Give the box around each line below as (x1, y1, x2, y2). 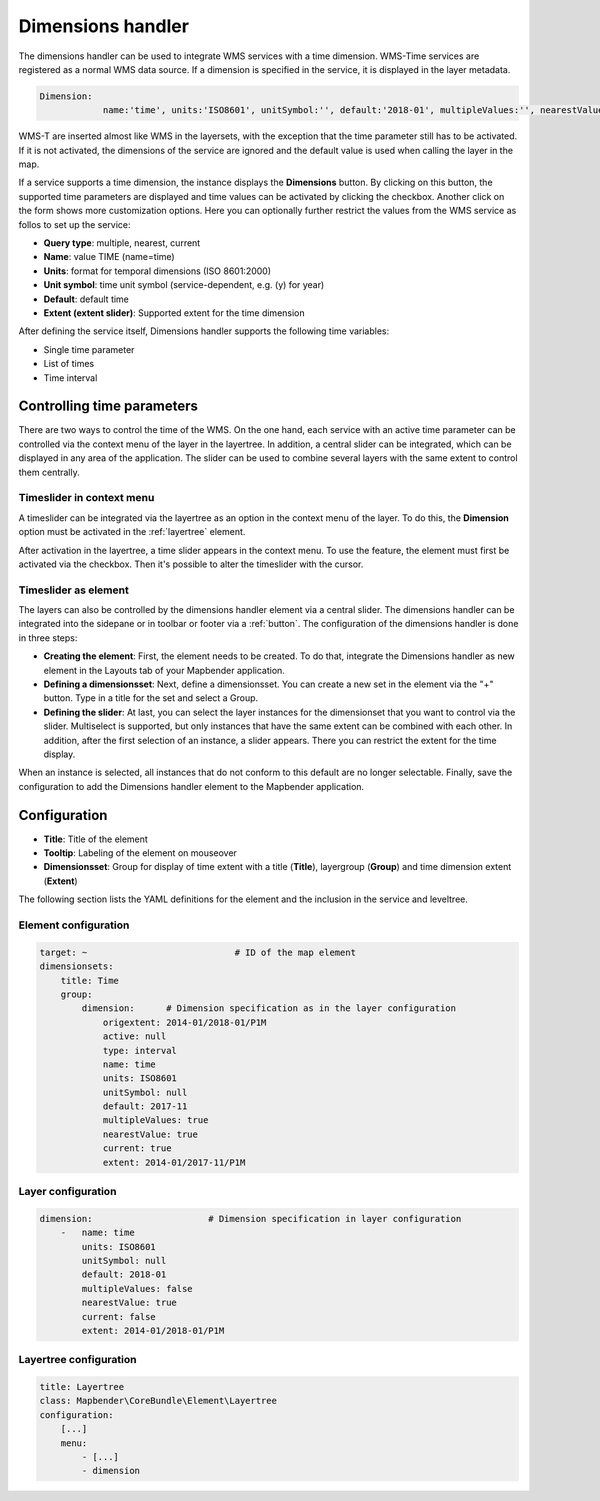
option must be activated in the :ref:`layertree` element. (18, 526, 246, 538)
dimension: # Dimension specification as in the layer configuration (81, 1003, 457, 1014)
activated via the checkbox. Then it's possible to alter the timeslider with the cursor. (18, 558, 364, 570)
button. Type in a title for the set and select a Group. (43, 692, 259, 704)
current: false (81, 1311, 157, 1322)
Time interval (43, 371, 98, 384)
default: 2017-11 (102, 1101, 188, 1112)
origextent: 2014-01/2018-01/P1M (102, 1016, 267, 1028)
